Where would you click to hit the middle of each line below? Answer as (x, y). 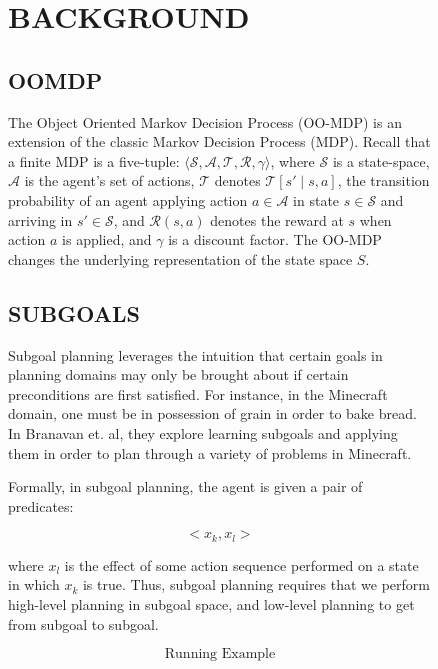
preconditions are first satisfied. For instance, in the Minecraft (198, 393)
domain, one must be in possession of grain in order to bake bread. (212, 413)
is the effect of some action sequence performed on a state (241, 564)
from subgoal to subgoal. (83, 623)
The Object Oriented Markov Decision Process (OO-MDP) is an (205, 121)
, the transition (383, 180)
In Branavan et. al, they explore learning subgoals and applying (203, 432)
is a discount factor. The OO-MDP (275, 239)
